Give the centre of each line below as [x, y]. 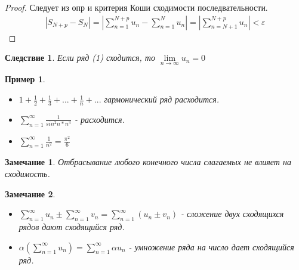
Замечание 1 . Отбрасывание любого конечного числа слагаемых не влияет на [148, 162]
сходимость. [27, 174]
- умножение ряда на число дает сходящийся [211, 246]
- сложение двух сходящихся [232, 214]
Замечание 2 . [30, 193]
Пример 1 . [25, 79]
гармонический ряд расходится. [162, 99]
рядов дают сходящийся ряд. [72, 227]
